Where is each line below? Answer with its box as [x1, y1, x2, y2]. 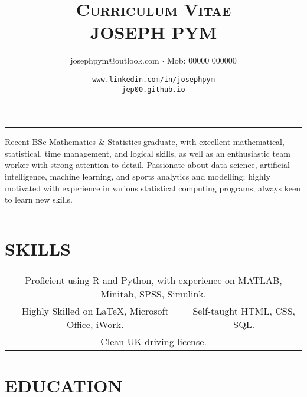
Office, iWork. [66, 317, 124, 331]
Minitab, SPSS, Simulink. [100, 286, 207, 300]
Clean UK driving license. [100, 334, 207, 348]
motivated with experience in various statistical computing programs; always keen [5, 181, 301, 194]
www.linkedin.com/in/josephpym [92, 75, 215, 84]
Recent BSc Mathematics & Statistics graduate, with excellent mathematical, [5, 135, 285, 148]
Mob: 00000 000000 [166, 54, 237, 67]
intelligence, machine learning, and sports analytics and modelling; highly [5, 170, 270, 182]
